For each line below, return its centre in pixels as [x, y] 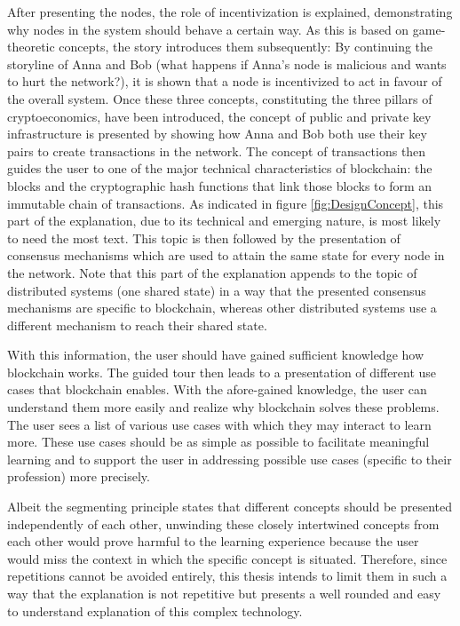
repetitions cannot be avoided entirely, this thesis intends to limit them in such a [227, 576]
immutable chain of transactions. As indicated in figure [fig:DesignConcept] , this [226, 203]
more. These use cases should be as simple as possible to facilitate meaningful [218, 442]
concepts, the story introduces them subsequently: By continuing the [246, 47]
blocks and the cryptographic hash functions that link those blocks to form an [220, 185]
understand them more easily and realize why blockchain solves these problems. [223, 407]
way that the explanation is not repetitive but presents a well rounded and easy [224, 593]
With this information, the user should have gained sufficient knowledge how [216, 355]
